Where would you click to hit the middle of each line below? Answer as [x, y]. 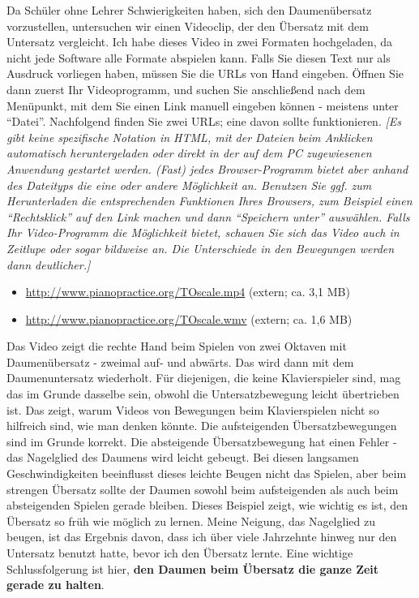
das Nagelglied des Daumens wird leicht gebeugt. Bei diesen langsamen [183, 457]
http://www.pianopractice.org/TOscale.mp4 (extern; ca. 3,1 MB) [188, 292]
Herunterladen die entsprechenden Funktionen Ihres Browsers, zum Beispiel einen [209, 201]
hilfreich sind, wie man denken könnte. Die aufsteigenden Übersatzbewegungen [202, 426]
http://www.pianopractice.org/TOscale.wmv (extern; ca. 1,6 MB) [189, 318]
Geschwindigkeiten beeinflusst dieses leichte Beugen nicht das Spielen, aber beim [207, 473]
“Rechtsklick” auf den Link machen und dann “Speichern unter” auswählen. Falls [208, 216]
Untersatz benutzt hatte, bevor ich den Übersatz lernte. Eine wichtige [180, 553]
